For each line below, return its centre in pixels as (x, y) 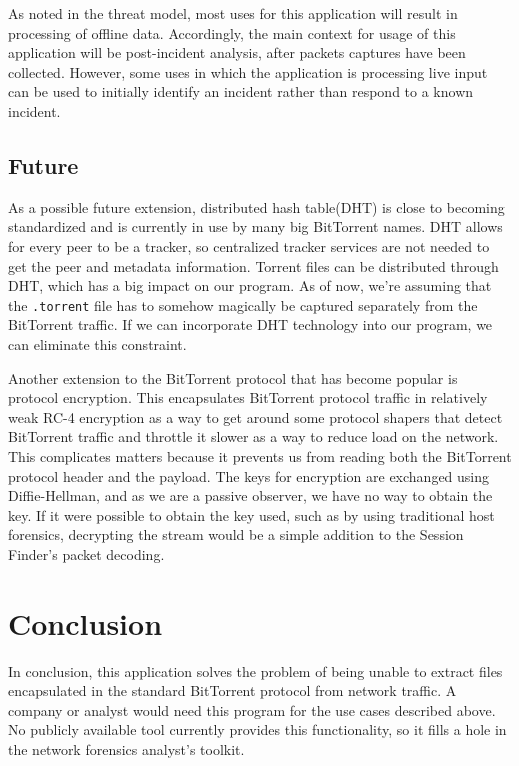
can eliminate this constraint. (97, 343)
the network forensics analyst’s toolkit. (126, 749)
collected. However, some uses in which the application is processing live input (248, 71)
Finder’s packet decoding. (86, 553)
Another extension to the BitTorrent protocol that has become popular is (233, 377)
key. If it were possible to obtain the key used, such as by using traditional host (251, 514)
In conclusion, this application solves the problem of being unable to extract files (255, 670)
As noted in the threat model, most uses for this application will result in (233, 13)
